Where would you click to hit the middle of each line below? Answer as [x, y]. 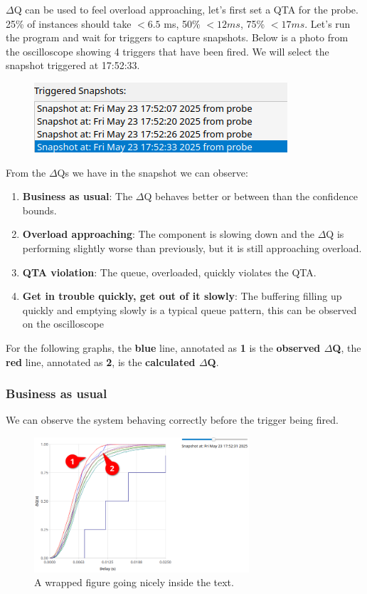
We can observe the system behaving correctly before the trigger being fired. [172, 420]
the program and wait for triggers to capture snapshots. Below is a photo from [177, 37]
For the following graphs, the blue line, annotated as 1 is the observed [163, 347]
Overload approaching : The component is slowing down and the [168, 234]
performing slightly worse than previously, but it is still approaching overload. [192, 247]
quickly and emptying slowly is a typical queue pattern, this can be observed [190, 309]
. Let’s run [328, 23]
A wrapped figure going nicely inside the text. [134, 582]
